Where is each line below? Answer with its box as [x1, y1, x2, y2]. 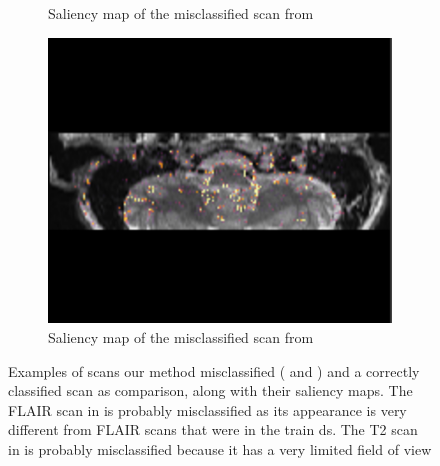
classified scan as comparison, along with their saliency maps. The [8, 380, 413, 401]
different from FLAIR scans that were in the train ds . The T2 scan [8, 419, 418, 440]
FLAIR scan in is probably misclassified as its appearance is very [8, 399, 407, 420]
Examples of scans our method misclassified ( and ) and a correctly [8, 360, 420, 381]
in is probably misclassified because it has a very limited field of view [8, 438, 432, 459]
